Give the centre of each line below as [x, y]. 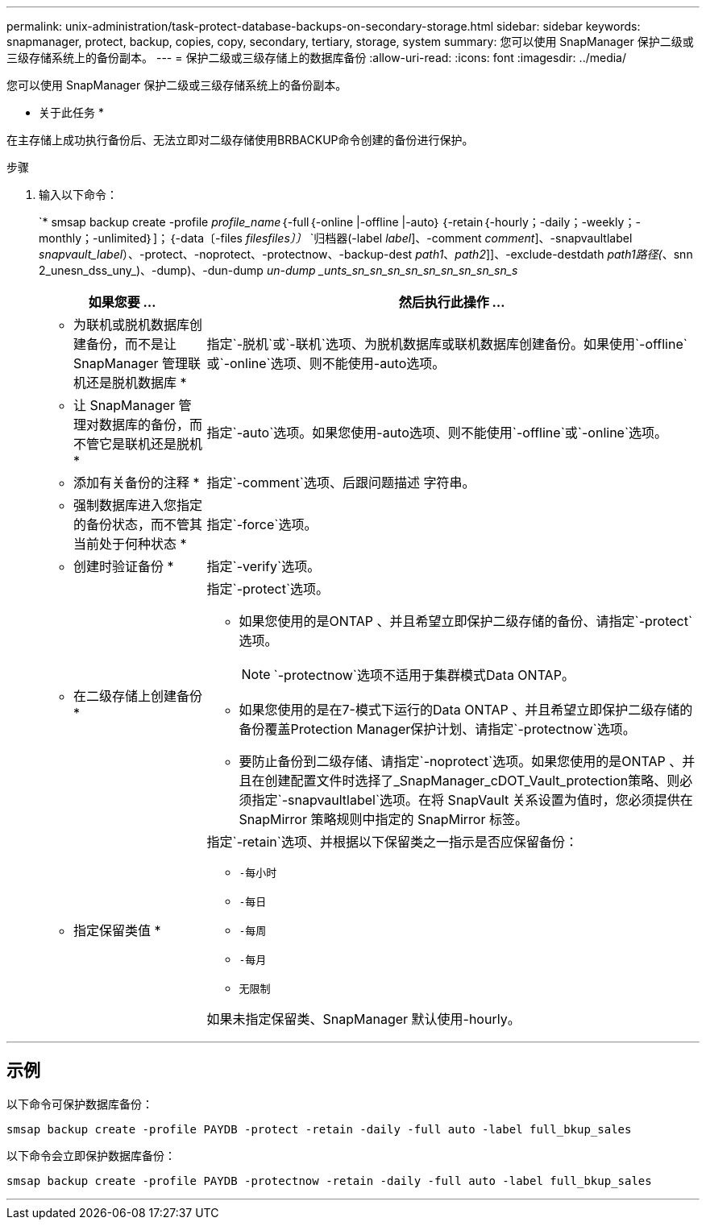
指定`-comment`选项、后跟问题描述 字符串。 [341, 483]
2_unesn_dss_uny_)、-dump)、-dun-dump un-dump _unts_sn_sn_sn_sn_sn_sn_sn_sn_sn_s [278, 270]
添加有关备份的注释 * [137, 483]
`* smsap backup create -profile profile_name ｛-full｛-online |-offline [219, 222]
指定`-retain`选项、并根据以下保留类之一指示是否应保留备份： [392, 842]
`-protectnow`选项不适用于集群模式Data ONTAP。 [424, 675]
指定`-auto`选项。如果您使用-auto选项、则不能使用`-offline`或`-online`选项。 [437, 433]
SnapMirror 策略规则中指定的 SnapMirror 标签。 [383, 819]
